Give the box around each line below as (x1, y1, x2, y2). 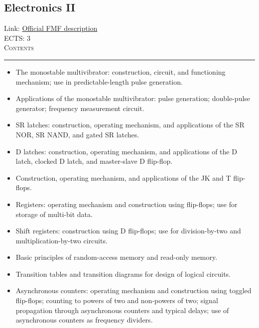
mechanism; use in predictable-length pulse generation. (15, 76, 183, 87)
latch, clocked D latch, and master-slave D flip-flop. (15, 156, 173, 166)
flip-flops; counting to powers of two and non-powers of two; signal (15, 295, 218, 306)
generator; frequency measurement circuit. (15, 103, 144, 113)
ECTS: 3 (4, 32, 31, 43)
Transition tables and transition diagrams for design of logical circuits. (15, 268, 231, 279)
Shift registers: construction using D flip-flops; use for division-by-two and (15, 225, 241, 236)
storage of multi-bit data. (15, 209, 93, 219)
